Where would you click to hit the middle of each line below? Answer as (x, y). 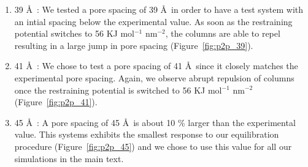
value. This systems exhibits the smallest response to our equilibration (147, 134)
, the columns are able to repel (223, 33)
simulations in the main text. (69, 158)
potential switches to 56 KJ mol (74, 33)
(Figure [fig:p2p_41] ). (56, 102)
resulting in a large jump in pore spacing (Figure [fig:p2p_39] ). (134, 45)
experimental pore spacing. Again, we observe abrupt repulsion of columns (154, 77)
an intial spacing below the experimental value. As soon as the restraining (153, 21)
